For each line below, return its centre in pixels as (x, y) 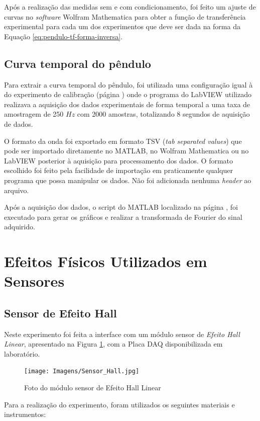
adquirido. (20, 227)
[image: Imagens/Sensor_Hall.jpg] (82, 371)
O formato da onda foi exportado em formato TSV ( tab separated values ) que (123, 141)
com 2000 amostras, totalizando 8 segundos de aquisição (163, 114)
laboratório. (22, 353)
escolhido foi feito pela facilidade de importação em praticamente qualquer (118, 170)
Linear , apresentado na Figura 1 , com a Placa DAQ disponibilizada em (113, 344)
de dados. (19, 123)
